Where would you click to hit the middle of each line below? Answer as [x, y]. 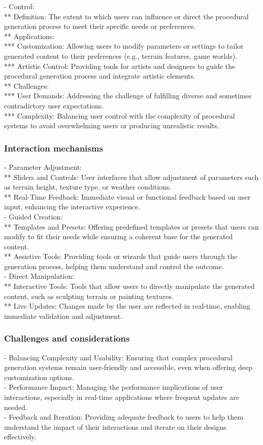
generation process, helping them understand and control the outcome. [114, 266]
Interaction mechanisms [54, 148]
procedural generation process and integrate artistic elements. [100, 76]
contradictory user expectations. [54, 105]
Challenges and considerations [67, 338]
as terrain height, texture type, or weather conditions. [88, 187]
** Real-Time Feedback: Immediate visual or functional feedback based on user [127, 196]
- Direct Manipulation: [39, 276]
